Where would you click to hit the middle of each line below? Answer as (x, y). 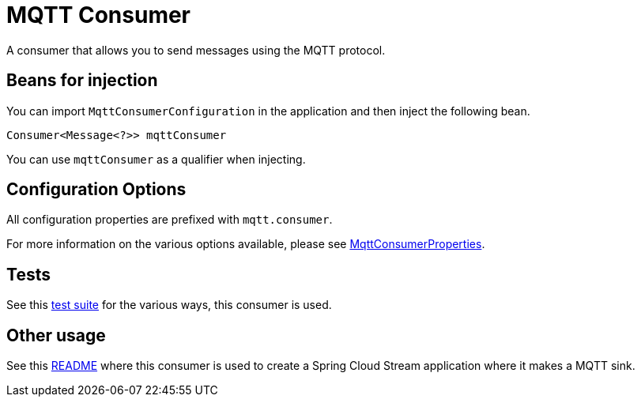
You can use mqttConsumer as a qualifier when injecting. (156, 159)
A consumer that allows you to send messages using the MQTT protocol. (196, 50)
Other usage (56, 335)
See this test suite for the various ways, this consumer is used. (169, 305)
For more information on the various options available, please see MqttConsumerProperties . (246, 244)
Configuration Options (96, 190)
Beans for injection (82, 81)
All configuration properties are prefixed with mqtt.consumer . (170, 220)
